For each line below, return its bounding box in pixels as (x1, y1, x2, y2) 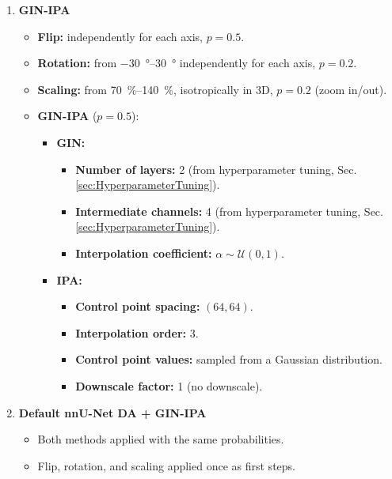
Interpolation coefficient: (75, 244, 212, 261)
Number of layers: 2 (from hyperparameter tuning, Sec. (75, 160, 357, 177)
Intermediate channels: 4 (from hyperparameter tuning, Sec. (75, 202, 383, 219)
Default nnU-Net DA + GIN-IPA (18, 404, 207, 421)
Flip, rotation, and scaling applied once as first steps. (37, 457, 295, 473)
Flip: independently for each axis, (37, 28, 203, 44)
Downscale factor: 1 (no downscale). (75, 377, 263, 394)
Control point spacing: (75, 298, 200, 315)
